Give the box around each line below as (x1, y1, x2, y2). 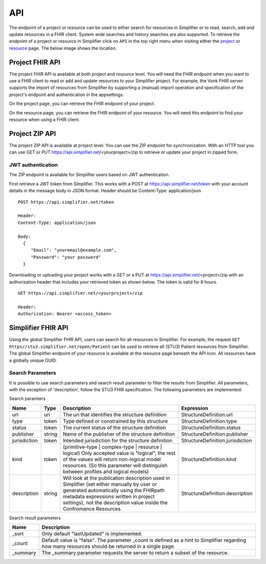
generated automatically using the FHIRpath (63, 487, 165, 494)
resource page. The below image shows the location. (9, 45, 117, 51)
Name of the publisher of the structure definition (63, 431, 175, 438)
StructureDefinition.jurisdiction (181, 437, 252, 444)
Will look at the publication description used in (63, 474, 170, 481)
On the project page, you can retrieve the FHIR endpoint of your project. (9, 101, 155, 107)
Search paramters (9, 396, 46, 402)
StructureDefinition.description (181, 490, 253, 497)
